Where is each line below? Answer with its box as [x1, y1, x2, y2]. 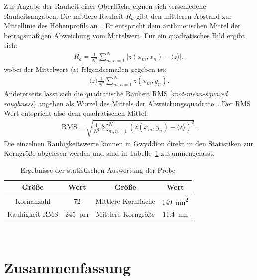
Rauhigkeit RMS [7, 209, 58, 219]
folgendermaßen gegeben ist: [81, 64, 167, 74]
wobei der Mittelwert [4, 64, 68, 74]
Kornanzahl [15, 196, 51, 206]
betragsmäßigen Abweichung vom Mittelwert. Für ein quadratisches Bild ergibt [4, 30, 245, 40]
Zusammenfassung [4, 257, 131, 277]
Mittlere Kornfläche [95, 196, 155, 206]
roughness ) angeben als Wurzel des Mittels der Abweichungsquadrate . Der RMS [4, 98, 251, 108]
